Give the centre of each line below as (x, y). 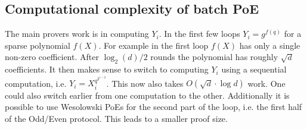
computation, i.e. (36, 83)
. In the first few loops (199, 34)
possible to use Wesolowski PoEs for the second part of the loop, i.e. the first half (153, 107)
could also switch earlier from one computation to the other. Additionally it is (147, 95)
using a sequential (254, 69)
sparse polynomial (38, 45)
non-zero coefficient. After (52, 57)
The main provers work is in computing (77, 34)
